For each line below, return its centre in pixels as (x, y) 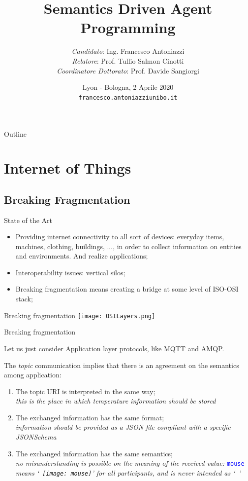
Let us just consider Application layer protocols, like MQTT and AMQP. (114, 348)
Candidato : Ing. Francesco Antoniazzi (128, 51)
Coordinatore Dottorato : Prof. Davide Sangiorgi (128, 70)
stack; (24, 299)
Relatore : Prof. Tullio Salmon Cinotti (128, 60)
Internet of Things (68, 168)
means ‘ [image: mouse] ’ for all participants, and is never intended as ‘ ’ (128, 472)
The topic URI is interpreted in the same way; (85, 391)
